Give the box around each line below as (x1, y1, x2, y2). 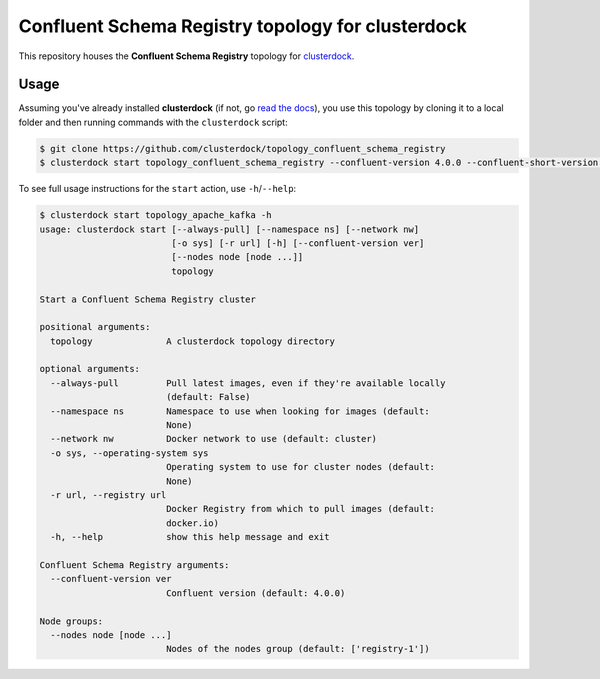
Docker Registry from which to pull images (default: (165, 503, 435, 515)
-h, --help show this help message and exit (50, 531, 330, 543)
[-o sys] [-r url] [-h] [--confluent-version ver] (171, 237, 425, 249)
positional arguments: (39, 321, 151, 333)
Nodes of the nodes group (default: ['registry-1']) (165, 643, 430, 655)
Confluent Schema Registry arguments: (39, 559, 230, 570)
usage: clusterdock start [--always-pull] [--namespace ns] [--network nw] (39, 223, 420, 235)
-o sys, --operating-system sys (50, 447, 209, 459)
